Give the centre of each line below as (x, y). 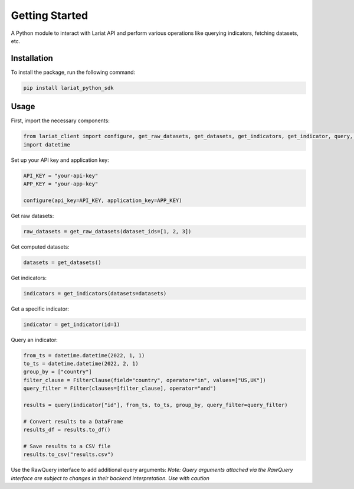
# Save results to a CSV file (67, 446)
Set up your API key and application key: (60, 160)
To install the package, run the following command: (73, 72)
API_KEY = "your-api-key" (61, 175)
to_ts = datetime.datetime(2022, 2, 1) (81, 364)
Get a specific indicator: (40, 309)
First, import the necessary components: (60, 120)
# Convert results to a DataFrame (73, 421)
